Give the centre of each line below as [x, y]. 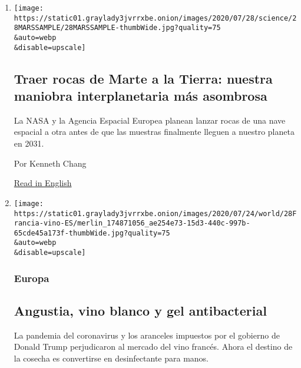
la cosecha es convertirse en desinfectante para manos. [111, 358]
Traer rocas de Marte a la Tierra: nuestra [143, 78]
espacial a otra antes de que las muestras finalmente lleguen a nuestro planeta [154, 132]
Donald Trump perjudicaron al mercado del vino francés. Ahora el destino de [153, 347]
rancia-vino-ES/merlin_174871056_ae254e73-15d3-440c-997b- [132, 223]
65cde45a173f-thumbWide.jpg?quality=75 [92, 233]
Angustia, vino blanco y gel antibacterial [140, 311]
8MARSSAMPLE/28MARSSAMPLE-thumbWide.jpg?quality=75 [117, 28]
